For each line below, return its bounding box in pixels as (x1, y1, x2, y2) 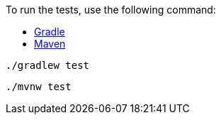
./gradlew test (6, 60, 90, 71)
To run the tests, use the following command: (6, 4, 216, 16)
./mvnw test (6, 81, 72, 92)
